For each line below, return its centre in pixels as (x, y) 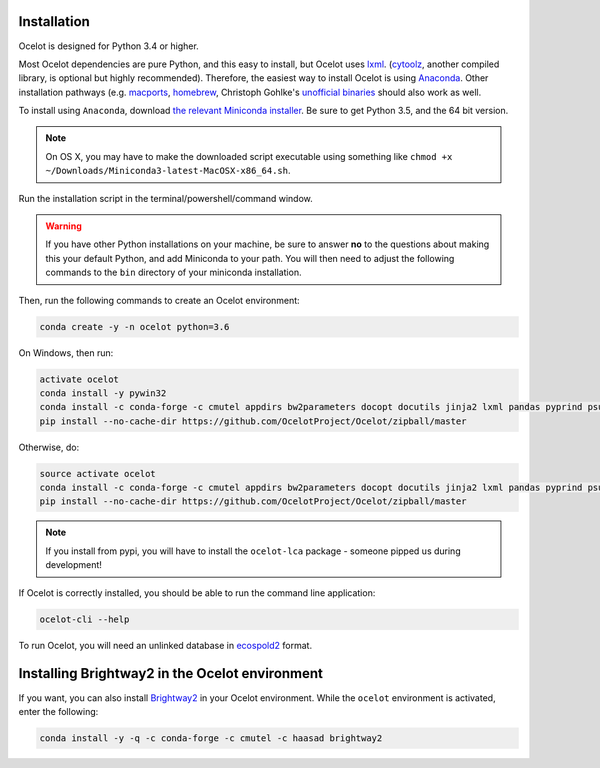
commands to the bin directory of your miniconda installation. (173, 272)
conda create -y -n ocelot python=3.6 (134, 326)
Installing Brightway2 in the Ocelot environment (171, 673)
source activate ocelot (98, 473)
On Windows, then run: (66, 352)
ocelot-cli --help (84, 619)
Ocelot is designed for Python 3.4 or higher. (108, 46)
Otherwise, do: (49, 447)
